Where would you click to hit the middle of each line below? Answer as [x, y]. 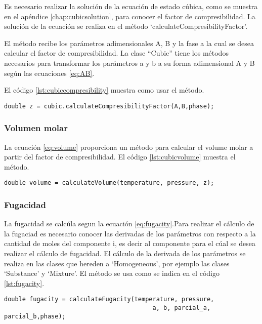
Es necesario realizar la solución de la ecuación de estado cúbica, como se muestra [131, 6]
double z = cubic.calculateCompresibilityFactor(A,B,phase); [109, 106]
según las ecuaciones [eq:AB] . [49, 73]
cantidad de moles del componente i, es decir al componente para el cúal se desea [130, 243]
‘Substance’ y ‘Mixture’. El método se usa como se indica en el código [112, 273]
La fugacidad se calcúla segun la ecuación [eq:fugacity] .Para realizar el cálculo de [129, 224]
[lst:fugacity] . [24, 283]
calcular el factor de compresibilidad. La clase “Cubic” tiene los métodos [116, 53]
